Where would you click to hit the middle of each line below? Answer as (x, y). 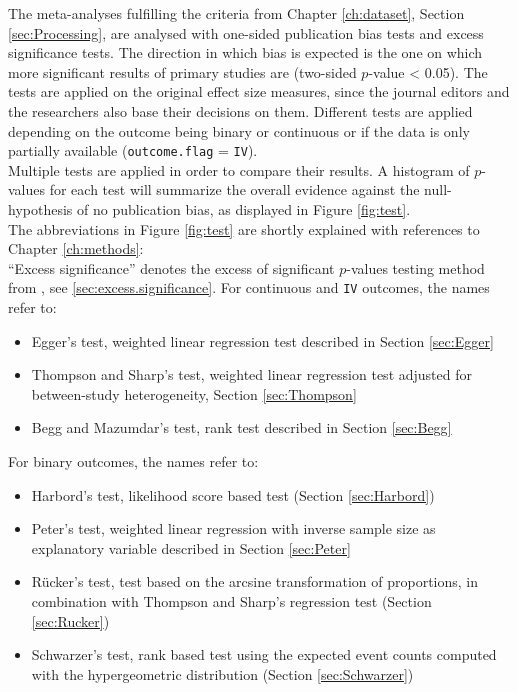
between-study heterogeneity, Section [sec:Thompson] (194, 393)
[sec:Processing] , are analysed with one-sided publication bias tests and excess (246, 32)
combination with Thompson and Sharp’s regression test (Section (231, 600)
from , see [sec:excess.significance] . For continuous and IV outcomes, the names (249, 287)
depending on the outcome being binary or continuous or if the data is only (239, 130)
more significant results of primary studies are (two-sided (182, 71)
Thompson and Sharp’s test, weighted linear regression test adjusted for (251, 374)
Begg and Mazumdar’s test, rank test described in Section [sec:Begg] (241, 427)
